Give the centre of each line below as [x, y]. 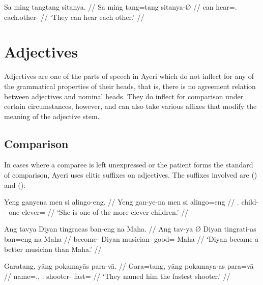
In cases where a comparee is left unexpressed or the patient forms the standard [129, 165]
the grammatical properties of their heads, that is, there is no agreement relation [130, 86]
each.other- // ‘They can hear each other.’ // [74, 17]
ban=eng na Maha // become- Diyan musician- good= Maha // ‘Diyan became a [131, 239]
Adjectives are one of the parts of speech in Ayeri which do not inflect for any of [129, 76]
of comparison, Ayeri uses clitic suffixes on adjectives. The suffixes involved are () [131, 175]
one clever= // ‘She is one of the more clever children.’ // [99, 211]
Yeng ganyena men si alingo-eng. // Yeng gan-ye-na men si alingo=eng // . [122, 202]
